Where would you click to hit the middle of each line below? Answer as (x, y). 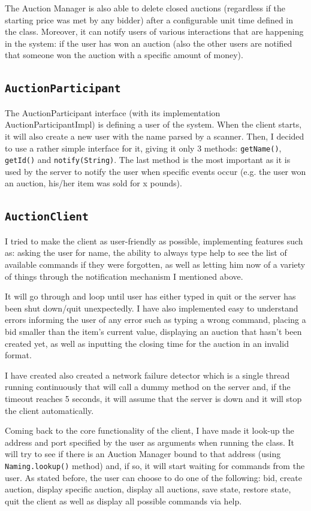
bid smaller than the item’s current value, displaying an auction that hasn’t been (153, 331)
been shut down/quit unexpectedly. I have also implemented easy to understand (152, 308)
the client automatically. (49, 410)
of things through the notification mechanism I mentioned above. (124, 276)
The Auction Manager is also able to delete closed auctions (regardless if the (145, 8)
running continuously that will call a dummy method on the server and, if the (148, 387)
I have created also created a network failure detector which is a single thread (147, 375)
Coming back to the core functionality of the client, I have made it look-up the (150, 430)
